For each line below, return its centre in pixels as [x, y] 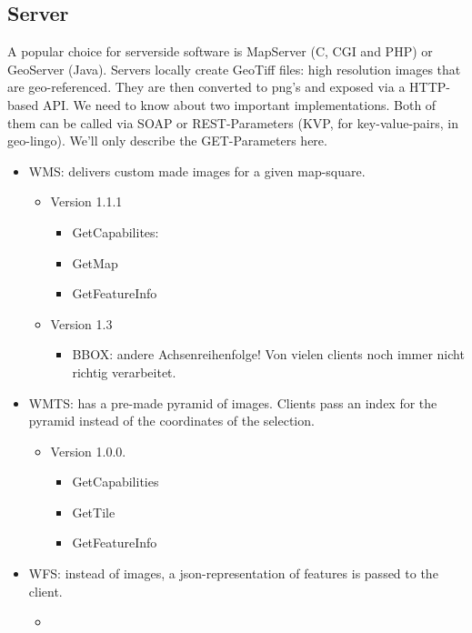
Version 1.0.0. [88, 451]
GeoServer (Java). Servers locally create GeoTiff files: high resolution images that [234, 69]
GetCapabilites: [115, 231]
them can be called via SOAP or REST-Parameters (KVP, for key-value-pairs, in [233, 122]
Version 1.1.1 [86, 201]
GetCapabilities [115, 482]
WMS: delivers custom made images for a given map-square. [197, 171]
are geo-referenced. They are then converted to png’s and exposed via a [206, 87]
